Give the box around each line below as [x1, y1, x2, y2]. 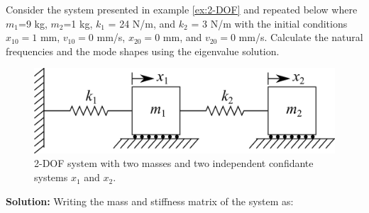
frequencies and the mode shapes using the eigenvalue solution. [6, 43, 280, 58]
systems [34, 170, 68, 185]
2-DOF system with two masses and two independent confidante [34, 156, 314, 171]
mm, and [163, 30, 202, 45]
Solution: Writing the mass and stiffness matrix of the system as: [6, 193, 294, 208]
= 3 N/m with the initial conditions [191, 16, 348, 30]
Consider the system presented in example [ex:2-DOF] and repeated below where [6, 2, 358, 16]
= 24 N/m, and [108, 16, 176, 30]
